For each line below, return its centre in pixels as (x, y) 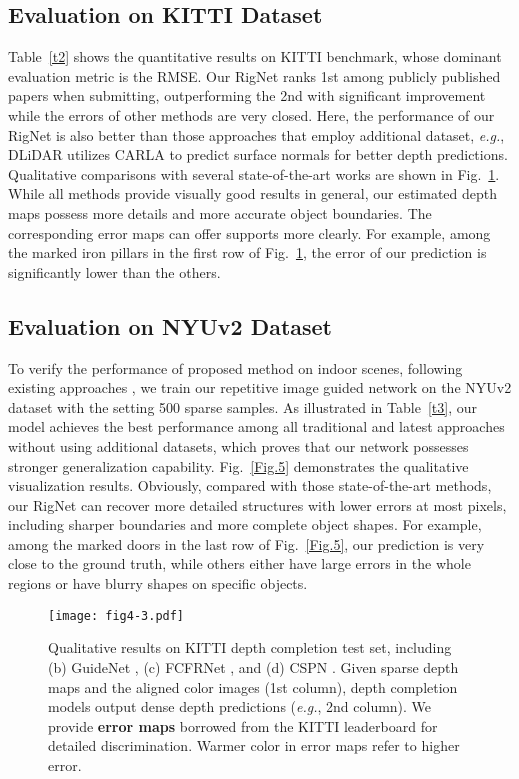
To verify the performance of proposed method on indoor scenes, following (235, 367)
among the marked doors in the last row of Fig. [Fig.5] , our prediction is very (246, 543)
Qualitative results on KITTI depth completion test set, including (250, 647)
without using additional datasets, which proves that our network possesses (238, 445)
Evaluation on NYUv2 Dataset (170, 325)
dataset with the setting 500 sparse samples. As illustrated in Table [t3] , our (242, 406)
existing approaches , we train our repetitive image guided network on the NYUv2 (260, 387)
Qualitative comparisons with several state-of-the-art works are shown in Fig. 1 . (254, 173)
